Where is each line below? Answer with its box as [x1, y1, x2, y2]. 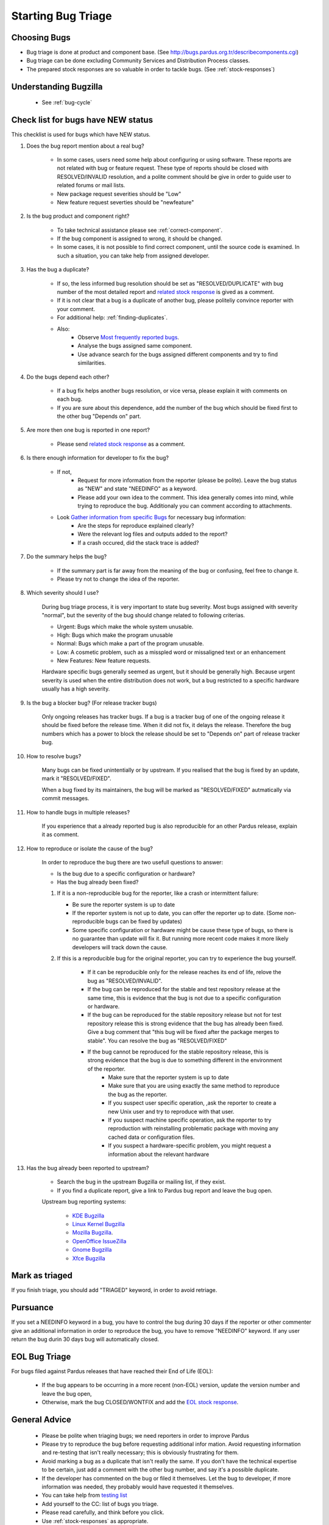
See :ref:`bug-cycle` [41, 99, 93, 106]
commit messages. [41, 795, 90, 802]
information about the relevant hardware [108, 1150, 210, 1158]
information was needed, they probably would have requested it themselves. [41, 1483, 235, 1490]
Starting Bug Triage [11, 9, 112, 23]
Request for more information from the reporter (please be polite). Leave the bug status [77, 476, 297, 484]
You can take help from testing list [41, 1491, 127, 1499]
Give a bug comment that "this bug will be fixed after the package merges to [87, 1028, 280, 1036]
